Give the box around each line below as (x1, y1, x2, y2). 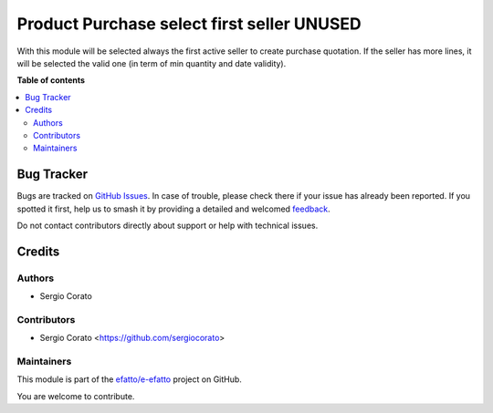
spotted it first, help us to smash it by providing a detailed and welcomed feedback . (16, 203, 330, 214)
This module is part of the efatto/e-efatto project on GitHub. (16, 374, 242, 385)
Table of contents (16, 75, 86, 86)
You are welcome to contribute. (16, 390, 135, 401)
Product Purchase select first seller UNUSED (16, 14, 362, 34)
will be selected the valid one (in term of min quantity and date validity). (16, 57, 287, 68)
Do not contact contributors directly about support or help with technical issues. (16, 220, 319, 231)
